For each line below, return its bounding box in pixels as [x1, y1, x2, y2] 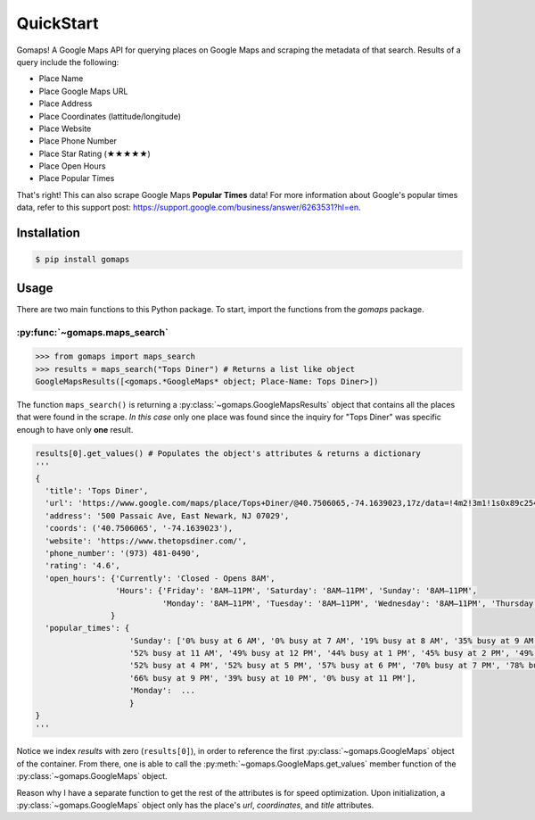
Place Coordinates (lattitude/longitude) [38, 111, 182, 121]
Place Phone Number [38, 136, 118, 146]
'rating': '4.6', [45, 560, 120, 571]
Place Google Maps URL [38, 86, 128, 96]
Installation [16, 226, 80, 241]
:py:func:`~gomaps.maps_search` [16, 326, 169, 338]
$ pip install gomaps [35, 254, 130, 265]
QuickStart [16, 13, 99, 33]
